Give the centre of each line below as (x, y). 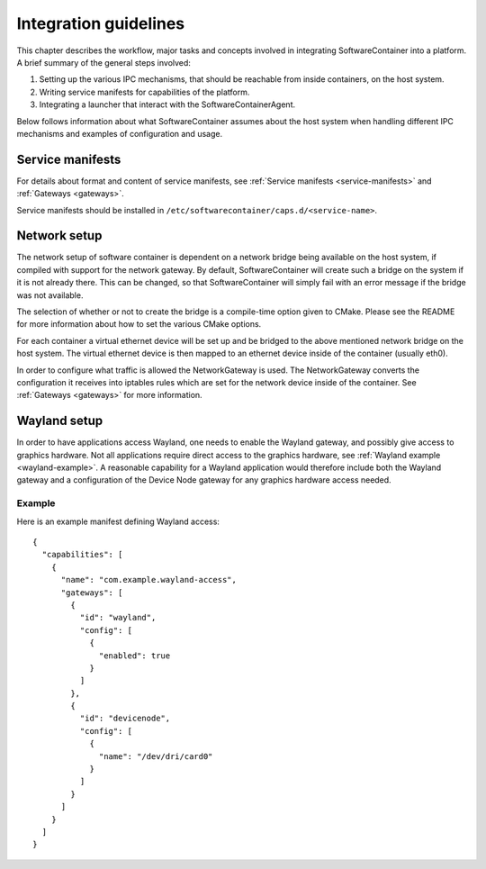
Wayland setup (60, 421)
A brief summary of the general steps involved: (103, 62)
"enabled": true (135, 656)
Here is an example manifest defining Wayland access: (118, 521)
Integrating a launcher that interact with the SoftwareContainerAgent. (167, 104)
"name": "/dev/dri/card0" (156, 756)
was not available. (50, 295)
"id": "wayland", (118, 618)
